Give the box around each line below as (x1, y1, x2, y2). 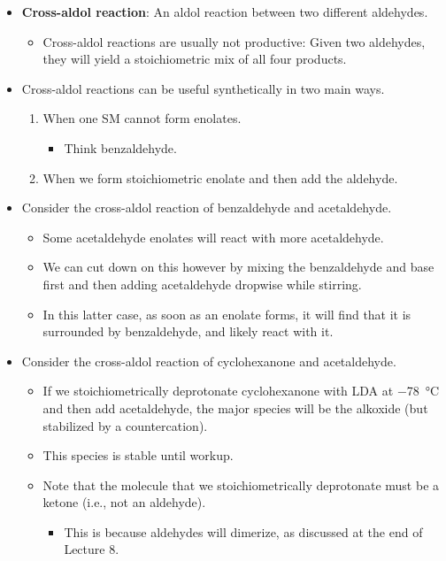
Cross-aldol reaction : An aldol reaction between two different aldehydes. (21, 3, 428, 20)
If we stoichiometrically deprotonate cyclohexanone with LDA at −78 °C (42, 381, 440, 400)
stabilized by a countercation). (42, 416, 208, 434)
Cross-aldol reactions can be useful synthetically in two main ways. (21, 79, 385, 97)
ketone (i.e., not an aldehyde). (42, 493, 206, 511)
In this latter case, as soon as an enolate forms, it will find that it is (42, 304, 411, 323)
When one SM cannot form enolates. (42, 109, 242, 127)
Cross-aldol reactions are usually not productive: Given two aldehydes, (42, 32, 426, 50)
